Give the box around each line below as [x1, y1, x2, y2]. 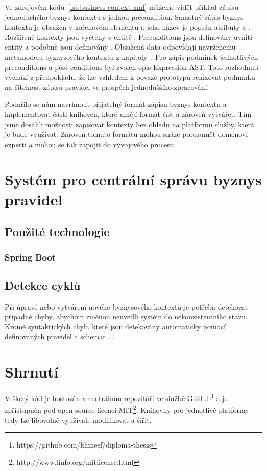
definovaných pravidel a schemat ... [5, 331, 114, 342]
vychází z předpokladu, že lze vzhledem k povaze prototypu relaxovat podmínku [5, 72, 255, 82]
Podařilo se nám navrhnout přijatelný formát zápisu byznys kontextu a [5, 99, 227, 109]
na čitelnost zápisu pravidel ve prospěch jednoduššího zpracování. [5, 81, 209, 92]
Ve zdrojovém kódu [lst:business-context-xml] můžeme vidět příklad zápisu [5, 2, 239, 12]
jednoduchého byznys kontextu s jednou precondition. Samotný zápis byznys [5, 11, 244, 22]
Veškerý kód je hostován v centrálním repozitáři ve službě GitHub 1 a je [5, 391, 228, 403]
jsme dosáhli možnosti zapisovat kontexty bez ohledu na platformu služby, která [5, 119, 254, 129]
